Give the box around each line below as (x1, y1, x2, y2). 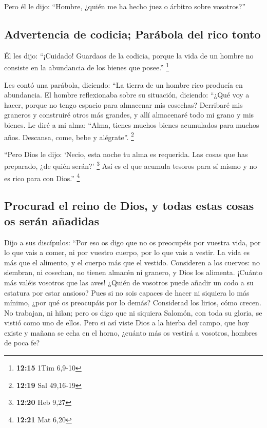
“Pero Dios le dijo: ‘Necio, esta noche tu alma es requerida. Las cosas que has (4, 148, 248, 159)
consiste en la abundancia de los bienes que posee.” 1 (4, 61, 169, 73)
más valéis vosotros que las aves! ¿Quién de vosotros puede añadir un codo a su (4, 277, 254, 287)
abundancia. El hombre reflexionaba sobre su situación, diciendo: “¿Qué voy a (4, 89, 250, 100)
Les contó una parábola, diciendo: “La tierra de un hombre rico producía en (4, 79, 243, 90)
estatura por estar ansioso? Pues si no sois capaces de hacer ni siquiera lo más (4, 287, 250, 298)
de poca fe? (4, 337, 40, 348)
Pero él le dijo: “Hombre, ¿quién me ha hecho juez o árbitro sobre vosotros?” (4, 1, 246, 11)
